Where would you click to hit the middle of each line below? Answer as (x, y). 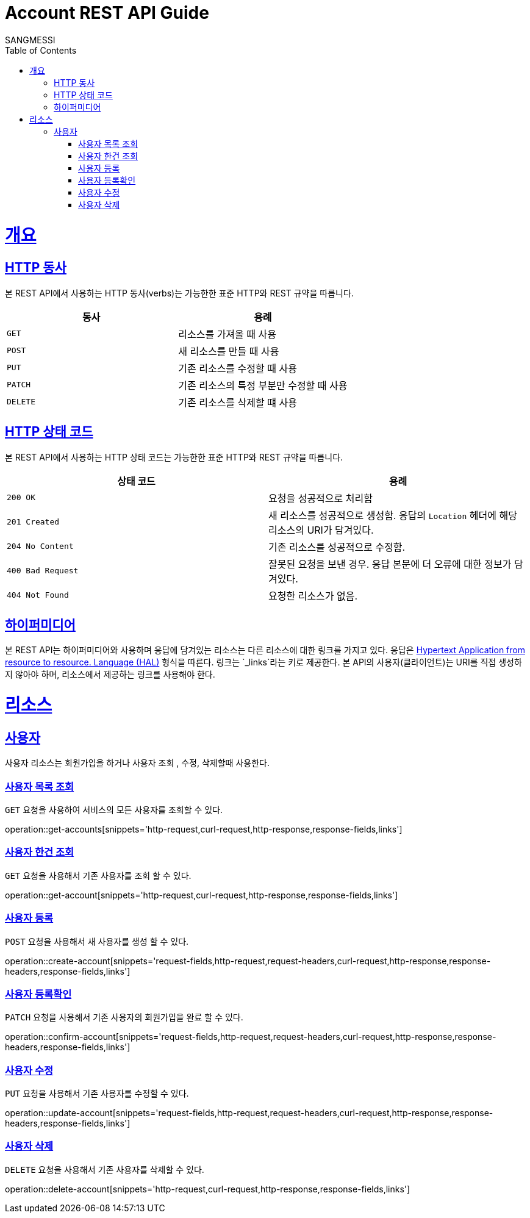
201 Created (33, 522)
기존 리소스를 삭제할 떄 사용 (238, 402)
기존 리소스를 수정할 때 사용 (238, 368)
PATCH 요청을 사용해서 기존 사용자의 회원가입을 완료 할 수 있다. (124, 1017)
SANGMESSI (30, 40)
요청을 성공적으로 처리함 (321, 498)
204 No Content (40, 546)
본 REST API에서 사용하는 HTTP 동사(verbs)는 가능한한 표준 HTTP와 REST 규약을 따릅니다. (179, 293)
